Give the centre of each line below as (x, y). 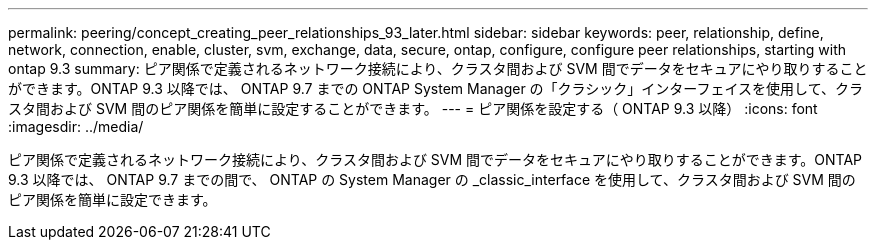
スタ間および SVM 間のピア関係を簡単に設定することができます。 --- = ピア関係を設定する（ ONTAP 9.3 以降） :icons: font (413, 108)
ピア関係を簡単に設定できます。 (112, 199)
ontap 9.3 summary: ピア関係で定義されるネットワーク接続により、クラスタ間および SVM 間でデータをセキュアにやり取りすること (438, 68)
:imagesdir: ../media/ (76, 126)
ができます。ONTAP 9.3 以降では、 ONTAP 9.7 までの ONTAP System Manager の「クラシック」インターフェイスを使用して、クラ (435, 88)
